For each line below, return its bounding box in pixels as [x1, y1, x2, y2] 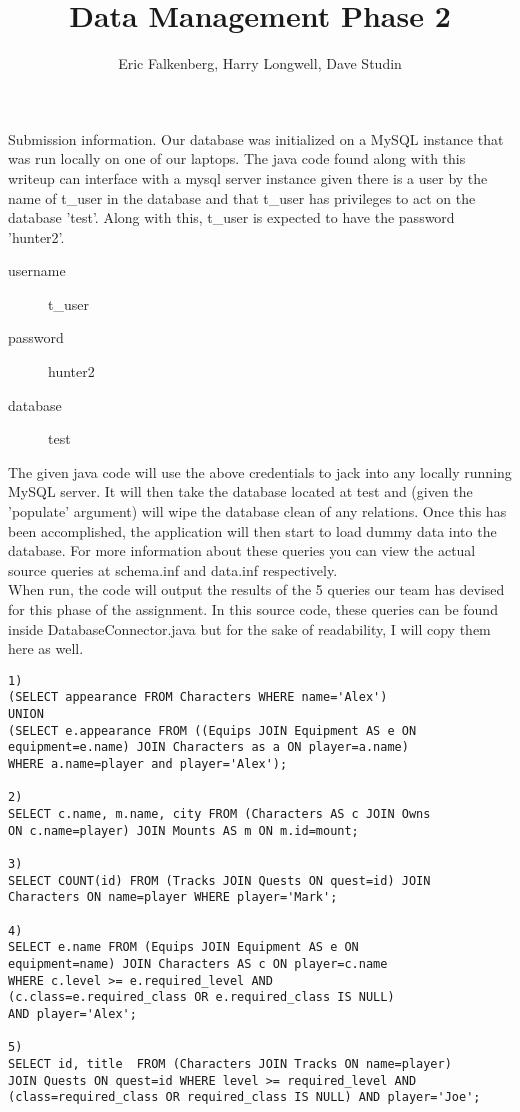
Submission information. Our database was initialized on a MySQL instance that [8, 128, 504, 149]
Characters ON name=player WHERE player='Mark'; [8, 890, 338, 905]
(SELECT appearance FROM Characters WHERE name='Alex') [8, 690, 388, 705]
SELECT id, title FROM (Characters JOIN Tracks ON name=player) [8, 1056, 452, 1071]
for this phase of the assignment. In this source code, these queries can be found [8, 599, 498, 619]
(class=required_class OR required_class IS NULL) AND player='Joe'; [8, 1090, 481, 1105]
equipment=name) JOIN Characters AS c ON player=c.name [8, 956, 388, 971]
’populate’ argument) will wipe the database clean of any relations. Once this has [8, 501, 507, 522]
